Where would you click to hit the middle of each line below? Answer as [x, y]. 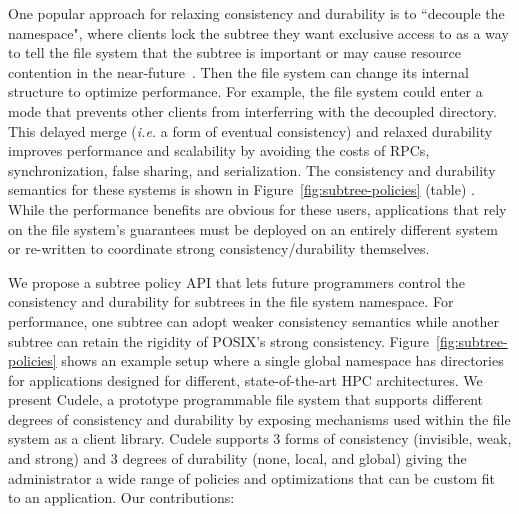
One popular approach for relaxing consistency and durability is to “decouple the [256, 13]
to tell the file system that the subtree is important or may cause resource [234, 52]
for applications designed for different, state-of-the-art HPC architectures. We [245, 379]
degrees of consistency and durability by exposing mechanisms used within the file [259, 418]
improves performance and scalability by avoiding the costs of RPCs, [219, 150]
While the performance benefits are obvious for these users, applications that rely [257, 208]
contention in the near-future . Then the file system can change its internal [238, 71]
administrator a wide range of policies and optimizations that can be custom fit [251, 477]
